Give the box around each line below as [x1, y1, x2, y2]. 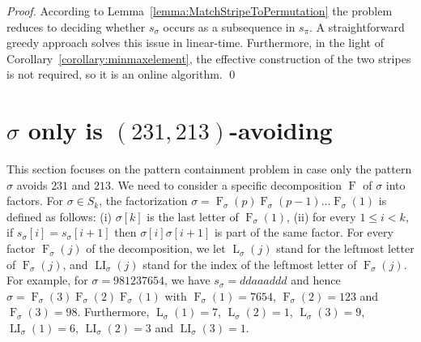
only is [28, 113, 104, 147]
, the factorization [99, 192, 188, 209]
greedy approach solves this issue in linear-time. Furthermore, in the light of [6, 34, 384, 51]
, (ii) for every [287, 207, 356, 224]
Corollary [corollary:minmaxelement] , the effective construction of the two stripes [6, 49, 411, 66]
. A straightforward [309, 18, 405, 35]
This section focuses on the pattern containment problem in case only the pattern [6, 160, 412, 177]
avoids [16, 176, 48, 193]
